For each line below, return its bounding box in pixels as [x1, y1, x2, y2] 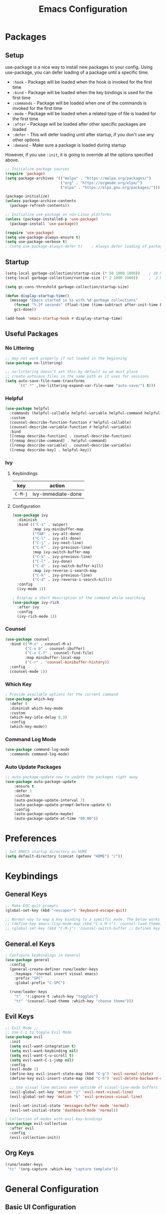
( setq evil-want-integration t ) [9, 1044, 77, 1049]
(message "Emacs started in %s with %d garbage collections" [9, 298, 138, 303]
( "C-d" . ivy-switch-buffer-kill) [32, 563, 104, 568]
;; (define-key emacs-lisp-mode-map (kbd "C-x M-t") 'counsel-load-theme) [5, 921, 163, 926]
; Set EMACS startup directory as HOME [5, 849, 87, 855]
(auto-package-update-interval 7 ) [14, 798, 85, 803]
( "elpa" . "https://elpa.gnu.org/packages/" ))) [60, 185, 161, 190]
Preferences [5, 833, 57, 844]
